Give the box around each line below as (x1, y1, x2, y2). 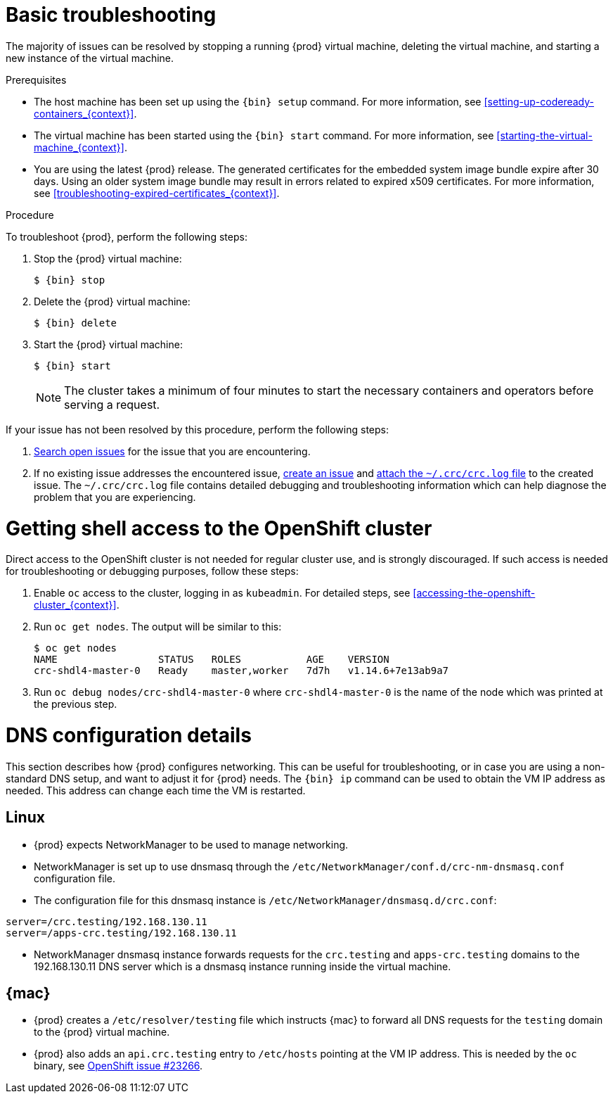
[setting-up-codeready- (484, 95, 594, 108)
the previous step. (34, 698, 117, 711)
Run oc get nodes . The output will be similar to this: (34, 621, 282, 633)
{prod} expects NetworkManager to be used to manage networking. (34, 838, 349, 851)
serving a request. (64, 397, 160, 412)
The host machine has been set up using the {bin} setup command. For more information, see (34, 95, 482, 108)
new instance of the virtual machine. (6, 51, 174, 64)
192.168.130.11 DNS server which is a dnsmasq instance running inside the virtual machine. (34, 960, 451, 972)
